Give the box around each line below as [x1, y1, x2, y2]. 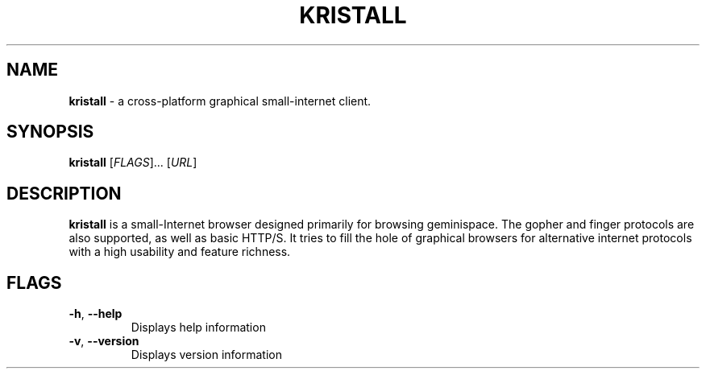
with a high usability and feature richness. [69, 245, 291, 259]
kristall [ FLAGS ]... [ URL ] [69, 155, 197, 170]
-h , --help [69, 307, 123, 321]
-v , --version [69, 334, 139, 348]
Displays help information [131, 320, 266, 335]
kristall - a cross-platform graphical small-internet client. [69, 93, 372, 108]
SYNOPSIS [6, 122, 94, 142]
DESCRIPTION [6, 183, 122, 204]
